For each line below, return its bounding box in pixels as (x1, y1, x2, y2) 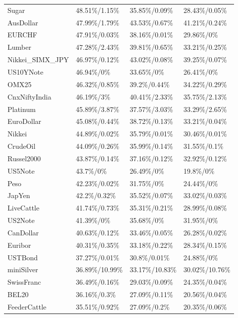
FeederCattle (7, 302, 47, 312)
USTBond (7, 252, 38, 262)
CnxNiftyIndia (7, 91, 51, 102)
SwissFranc (7, 277, 41, 287)
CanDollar (7, 227, 39, 237)
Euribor (7, 239, 31, 250)
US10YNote (7, 66, 43, 77)
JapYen (7, 190, 30, 201)
